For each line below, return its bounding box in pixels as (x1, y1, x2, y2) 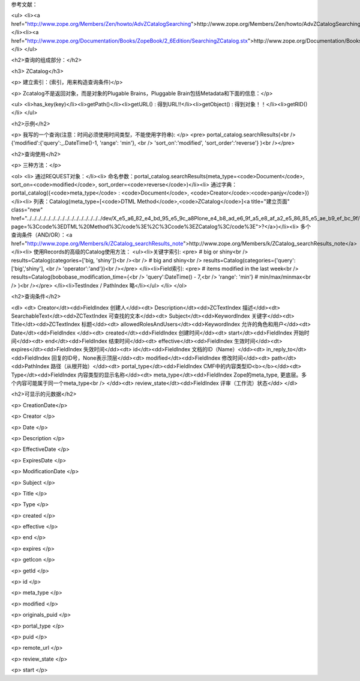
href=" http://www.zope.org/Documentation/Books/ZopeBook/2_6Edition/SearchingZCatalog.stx (11, 37, 248, 44)
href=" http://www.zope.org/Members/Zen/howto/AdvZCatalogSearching (11, 20, 191, 27)
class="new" (11, 206, 43, 213)
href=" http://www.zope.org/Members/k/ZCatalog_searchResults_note (11, 240, 184, 247)
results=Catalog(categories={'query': (203, 256, 296, 264)
